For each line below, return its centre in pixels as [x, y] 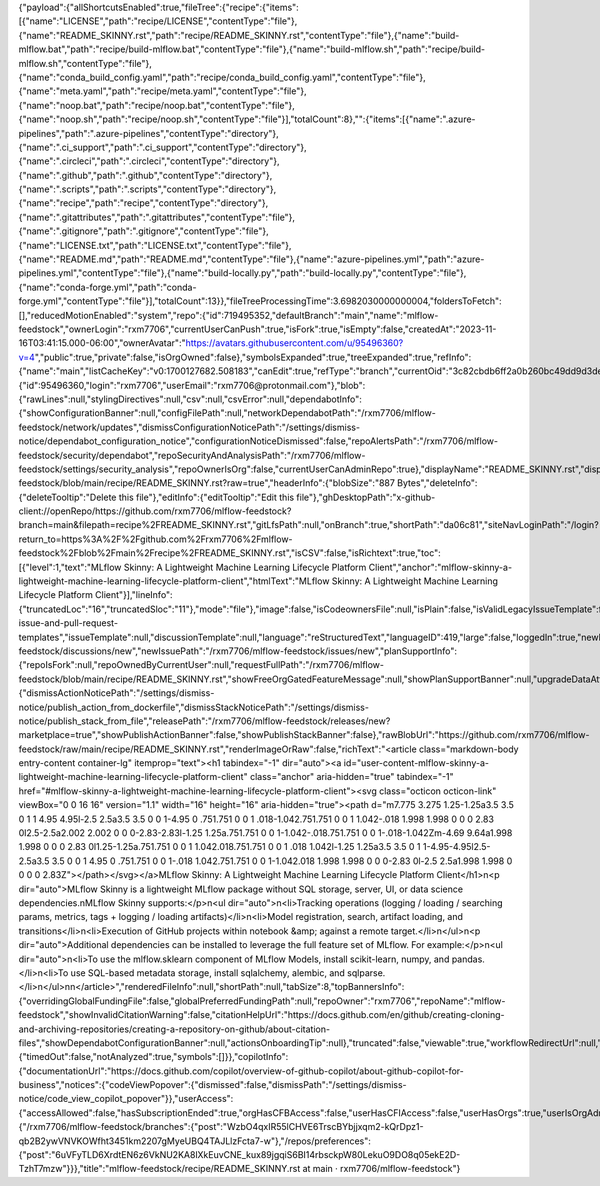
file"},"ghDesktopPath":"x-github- [366, 497]
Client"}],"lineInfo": [134, 595]
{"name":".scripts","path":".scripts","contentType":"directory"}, [147, 189]
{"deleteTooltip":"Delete [67, 497]
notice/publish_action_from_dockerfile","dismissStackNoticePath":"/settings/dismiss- [194, 707]
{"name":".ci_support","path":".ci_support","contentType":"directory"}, [162, 147]
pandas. [468, 959]
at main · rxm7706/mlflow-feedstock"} [381, 1169]
